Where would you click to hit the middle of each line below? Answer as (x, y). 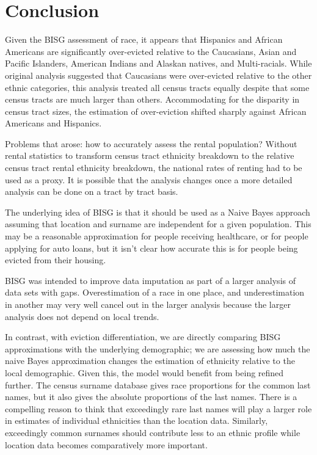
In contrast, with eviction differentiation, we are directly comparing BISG (143, 337)
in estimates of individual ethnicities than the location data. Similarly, (137, 420)
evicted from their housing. (56, 260)
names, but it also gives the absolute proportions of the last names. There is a (151, 397)
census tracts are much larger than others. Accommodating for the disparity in (152, 99)
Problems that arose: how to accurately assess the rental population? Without (151, 143)
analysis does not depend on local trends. (82, 316)
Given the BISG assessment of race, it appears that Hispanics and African (144, 39)
